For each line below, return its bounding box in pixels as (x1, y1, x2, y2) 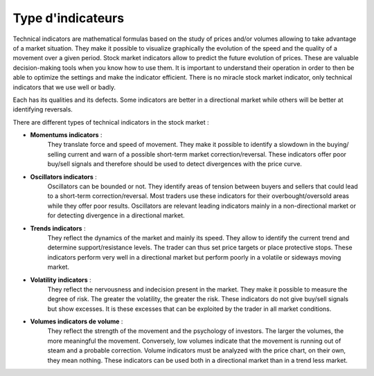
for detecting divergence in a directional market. (47, 211, 185, 220)
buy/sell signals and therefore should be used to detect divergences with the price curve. (47, 160, 303, 168)
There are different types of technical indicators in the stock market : (12, 118, 209, 126)
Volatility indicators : (30, 276, 91, 284)
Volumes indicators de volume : (30, 317, 123, 325)
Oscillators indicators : (30, 172, 97, 181)
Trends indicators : (30, 224, 86, 232)
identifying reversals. (12, 105, 73, 114)
